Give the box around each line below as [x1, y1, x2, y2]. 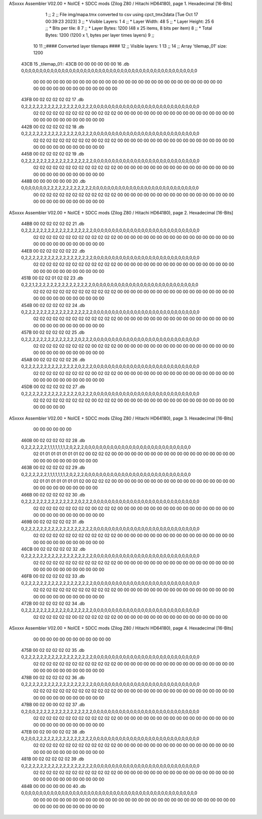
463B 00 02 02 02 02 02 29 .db [21, 464, 85, 471]
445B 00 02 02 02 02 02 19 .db [21, 151, 84, 157]
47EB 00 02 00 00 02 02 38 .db [21, 729, 85, 734]
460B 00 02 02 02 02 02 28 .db [21, 437, 85, 443]
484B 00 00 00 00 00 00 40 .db [21, 783, 86, 789]
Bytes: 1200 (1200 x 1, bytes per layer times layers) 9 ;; [45, 32, 155, 38]
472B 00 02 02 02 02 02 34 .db [21, 600, 85, 607]
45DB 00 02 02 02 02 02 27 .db [21, 384, 85, 390]
